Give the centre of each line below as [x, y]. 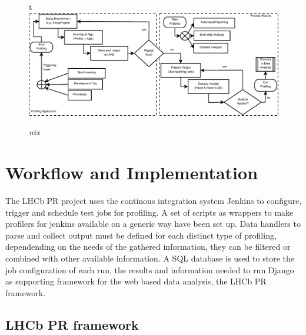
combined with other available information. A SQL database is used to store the [150, 258]
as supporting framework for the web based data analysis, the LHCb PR [136, 281]
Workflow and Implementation [132, 172]
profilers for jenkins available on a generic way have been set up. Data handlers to [153, 224]
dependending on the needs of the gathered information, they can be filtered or [148, 247]
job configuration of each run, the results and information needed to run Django [150, 269]
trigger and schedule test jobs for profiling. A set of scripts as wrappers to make [149, 212]
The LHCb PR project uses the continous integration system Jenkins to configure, [154, 201]
